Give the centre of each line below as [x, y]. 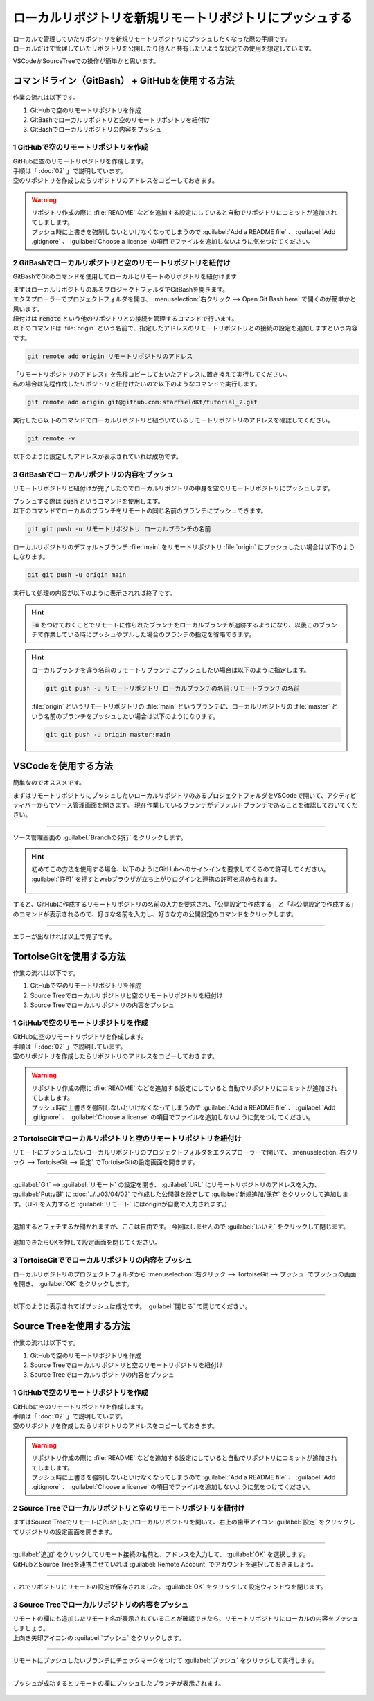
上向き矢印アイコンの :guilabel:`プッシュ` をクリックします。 [99, 1637]
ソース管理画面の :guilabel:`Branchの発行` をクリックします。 [100, 837]
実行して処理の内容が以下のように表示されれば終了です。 [95, 593]
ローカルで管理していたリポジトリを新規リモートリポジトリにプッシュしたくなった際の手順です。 [152, 39]
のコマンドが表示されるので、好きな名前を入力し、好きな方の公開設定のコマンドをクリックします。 [155, 914]
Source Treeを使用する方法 [72, 1326]
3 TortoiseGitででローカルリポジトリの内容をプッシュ [103, 1261]
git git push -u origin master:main [108, 734]
